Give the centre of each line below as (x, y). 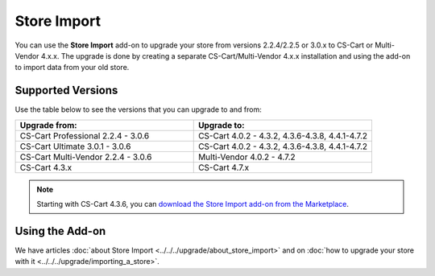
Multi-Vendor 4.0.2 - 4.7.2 (246, 157)
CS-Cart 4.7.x (224, 167)
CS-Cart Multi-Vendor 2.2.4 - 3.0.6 (86, 157)
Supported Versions (66, 91)
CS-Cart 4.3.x (46, 167)
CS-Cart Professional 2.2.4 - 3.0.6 (85, 135)
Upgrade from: (48, 125)
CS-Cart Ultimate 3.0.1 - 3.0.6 (75, 146)
